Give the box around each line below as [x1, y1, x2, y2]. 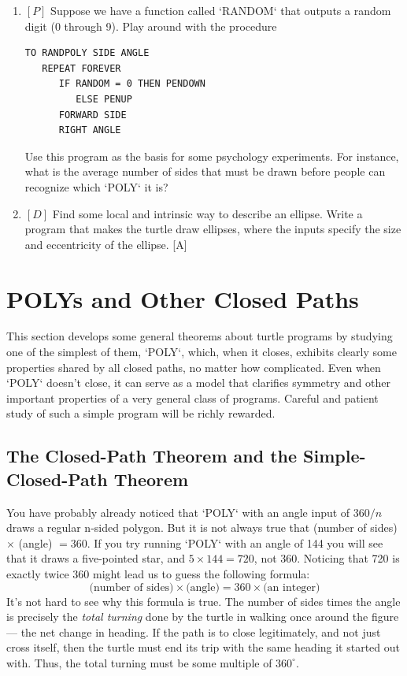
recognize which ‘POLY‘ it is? [24, 178, 168, 195]
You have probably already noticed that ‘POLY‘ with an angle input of [6, 503, 350, 520]
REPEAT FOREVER [42, 62, 121, 74]
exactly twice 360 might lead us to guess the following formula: [6, 565, 310, 581]
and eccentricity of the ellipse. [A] [24, 236, 187, 252]
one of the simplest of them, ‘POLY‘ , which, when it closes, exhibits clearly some [6, 344, 397, 360]
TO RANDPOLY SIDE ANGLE [24, 47, 150, 59]
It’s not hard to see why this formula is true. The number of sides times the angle [6, 592, 401, 609]
